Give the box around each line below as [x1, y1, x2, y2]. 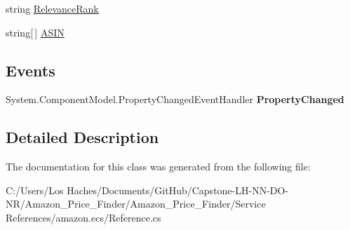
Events [6, 59, 55, 81]
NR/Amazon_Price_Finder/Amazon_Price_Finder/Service [6, 196, 266, 211]
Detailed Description [6, 126, 159, 148]
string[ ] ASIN [6, 25, 65, 39]
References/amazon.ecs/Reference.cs [6, 210, 161, 224]
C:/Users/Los [6, 182, 64, 197]
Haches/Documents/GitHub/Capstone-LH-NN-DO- [67, 182, 289, 197]
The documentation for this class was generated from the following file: [6, 159, 311, 174]
